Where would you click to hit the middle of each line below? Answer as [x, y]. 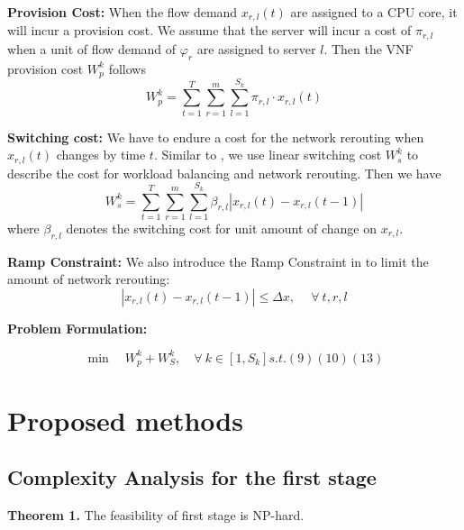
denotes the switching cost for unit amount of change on [222, 228]
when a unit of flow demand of [92, 48]
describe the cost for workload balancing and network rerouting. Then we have [224, 173]
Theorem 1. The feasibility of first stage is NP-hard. [156, 514]
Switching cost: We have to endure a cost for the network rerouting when [216, 137]
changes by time [101, 155]
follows [127, 68]
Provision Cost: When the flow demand [123, 12]
